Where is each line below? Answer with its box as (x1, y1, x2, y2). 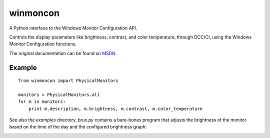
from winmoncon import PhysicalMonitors (18, 78, 118, 83)
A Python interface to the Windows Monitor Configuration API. (9, 25, 137, 31)
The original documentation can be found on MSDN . (9, 50, 117, 56)
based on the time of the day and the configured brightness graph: (9, 124, 147, 130)
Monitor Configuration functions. (9, 41, 77, 47)
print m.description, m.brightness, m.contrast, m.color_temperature (28, 105, 203, 111)
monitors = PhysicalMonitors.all (18, 91, 100, 97)
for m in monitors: (18, 99, 66, 104)
